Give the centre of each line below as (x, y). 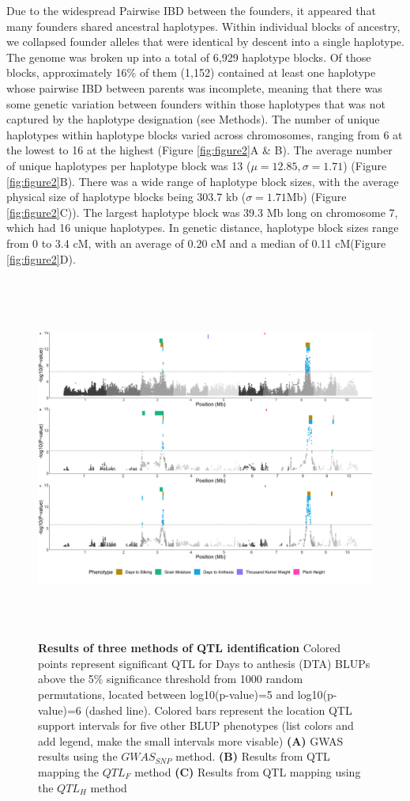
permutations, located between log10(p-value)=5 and (166, 694)
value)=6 (60, 710)
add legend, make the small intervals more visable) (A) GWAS (191, 740)
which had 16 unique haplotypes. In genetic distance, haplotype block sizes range (203, 228)
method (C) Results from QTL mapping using (248, 771)
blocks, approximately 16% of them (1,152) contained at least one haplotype (191, 72)
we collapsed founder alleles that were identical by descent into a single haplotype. (205, 42)
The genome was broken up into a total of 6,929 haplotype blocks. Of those (189, 57)
